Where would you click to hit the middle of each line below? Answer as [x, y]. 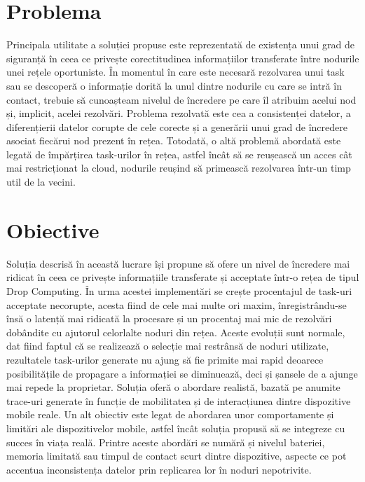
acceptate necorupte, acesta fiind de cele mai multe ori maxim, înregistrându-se [177, 304]
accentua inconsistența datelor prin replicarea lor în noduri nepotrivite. [159, 469]
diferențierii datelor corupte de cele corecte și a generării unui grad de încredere [177, 126]
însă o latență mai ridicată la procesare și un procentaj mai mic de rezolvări [169, 318]
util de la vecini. [41, 182]
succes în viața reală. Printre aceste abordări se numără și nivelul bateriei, [166, 442]
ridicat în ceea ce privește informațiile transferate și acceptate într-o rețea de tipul [183, 277]
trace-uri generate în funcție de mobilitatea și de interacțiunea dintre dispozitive [179, 400]
